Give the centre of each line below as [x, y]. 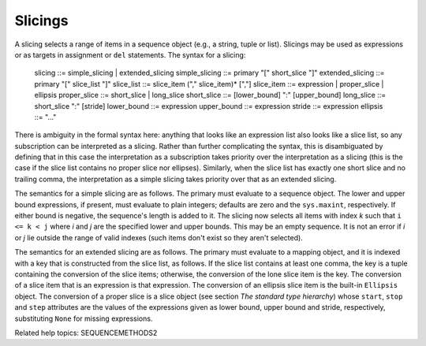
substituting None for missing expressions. [84, 318]
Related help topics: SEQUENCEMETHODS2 [86, 333]
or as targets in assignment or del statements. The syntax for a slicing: [130, 54]
